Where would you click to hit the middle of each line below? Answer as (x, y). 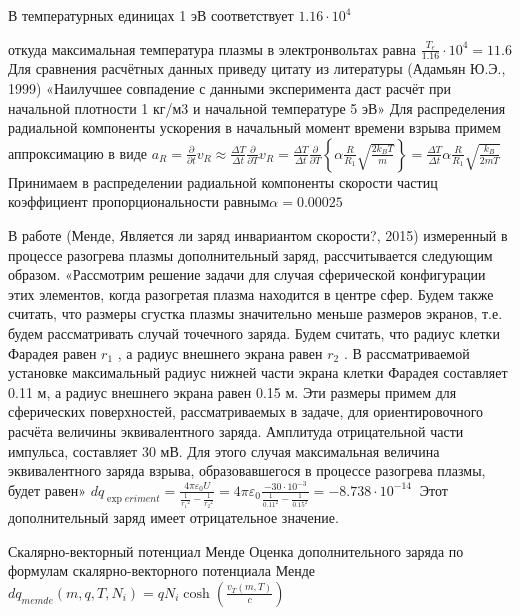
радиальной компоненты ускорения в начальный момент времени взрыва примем (254, 127)
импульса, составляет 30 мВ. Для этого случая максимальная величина (224, 450)
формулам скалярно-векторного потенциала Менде (162, 570)
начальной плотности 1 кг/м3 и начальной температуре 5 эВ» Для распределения (257, 107)
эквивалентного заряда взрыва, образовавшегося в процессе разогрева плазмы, (247, 470)
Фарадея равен (52, 352)
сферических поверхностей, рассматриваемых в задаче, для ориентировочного (246, 411)
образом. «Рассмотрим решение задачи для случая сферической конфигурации (247, 274)
